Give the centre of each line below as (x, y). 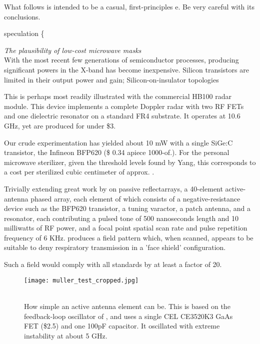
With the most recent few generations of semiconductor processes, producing (121, 60)
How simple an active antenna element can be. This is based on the (127, 306)
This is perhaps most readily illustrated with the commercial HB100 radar (118, 96)
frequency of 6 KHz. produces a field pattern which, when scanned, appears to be (129, 237)
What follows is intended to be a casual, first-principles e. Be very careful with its (129, 6)
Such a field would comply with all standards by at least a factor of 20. (113, 264)
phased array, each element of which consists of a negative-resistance (135, 198)
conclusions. (22, 16)
